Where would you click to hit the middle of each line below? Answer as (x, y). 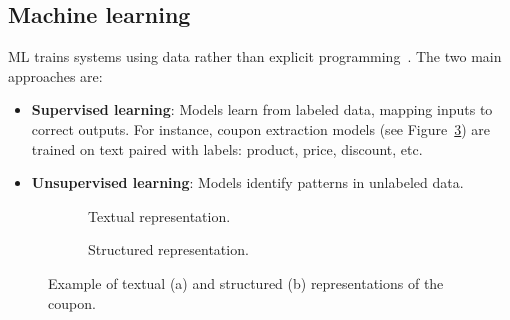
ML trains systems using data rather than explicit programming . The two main (255, 56)
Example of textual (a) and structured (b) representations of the (246, 282)
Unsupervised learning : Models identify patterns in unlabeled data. (247, 182)
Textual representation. (159, 215)
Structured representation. (168, 249)
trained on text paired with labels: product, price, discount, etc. (227, 148)
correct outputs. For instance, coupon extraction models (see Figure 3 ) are (261, 128)
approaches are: (55, 75)
